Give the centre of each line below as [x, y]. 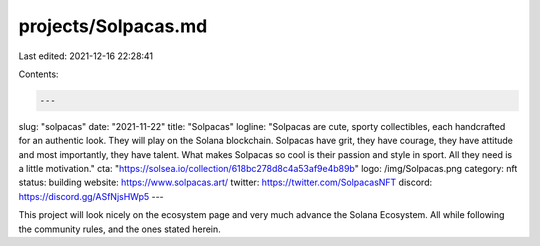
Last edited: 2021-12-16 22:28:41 [86, 56]
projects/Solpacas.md [113, 26]
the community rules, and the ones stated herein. [120, 229]
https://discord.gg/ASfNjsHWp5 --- [91, 196]
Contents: [38, 74]
